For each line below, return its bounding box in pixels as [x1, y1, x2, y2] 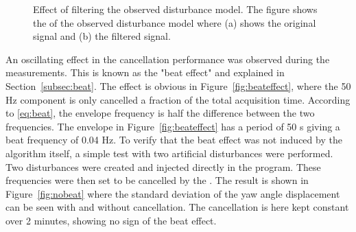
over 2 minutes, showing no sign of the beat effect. [5, 213, 217, 227]
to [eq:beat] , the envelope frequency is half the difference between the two [5, 106, 315, 120]
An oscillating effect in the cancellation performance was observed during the [5, 51, 330, 66]
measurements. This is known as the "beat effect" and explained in [5, 65, 285, 80]
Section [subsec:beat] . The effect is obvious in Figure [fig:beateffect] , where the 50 [5, 78, 351, 93]
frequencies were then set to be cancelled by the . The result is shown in [5, 173, 309, 187]
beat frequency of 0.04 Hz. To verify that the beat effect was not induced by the [5, 132, 342, 147]
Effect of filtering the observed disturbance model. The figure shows [33, 2, 318, 16]
